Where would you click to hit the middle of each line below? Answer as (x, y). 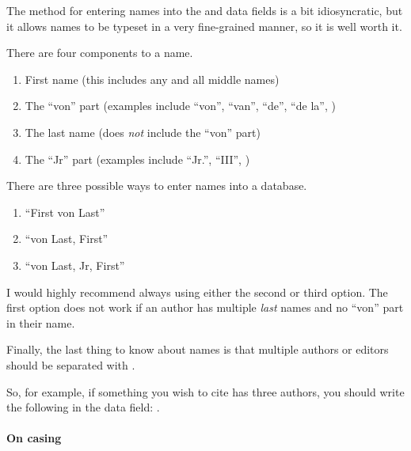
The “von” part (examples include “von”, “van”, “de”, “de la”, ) (180, 106)
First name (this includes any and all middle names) (152, 79)
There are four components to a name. (100, 53)
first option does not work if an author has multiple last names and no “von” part (205, 307)
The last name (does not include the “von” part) (143, 132)
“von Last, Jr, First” (75, 265)
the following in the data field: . (83, 407)
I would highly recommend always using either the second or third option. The (197, 292)
